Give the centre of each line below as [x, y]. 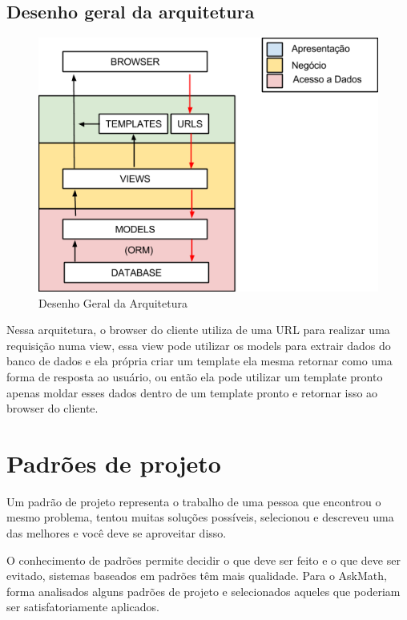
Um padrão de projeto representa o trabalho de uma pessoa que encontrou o [194, 501]
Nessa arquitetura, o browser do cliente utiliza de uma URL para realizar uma [198, 330]
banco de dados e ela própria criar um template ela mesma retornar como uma [199, 361]
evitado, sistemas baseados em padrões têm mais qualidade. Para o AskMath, [197, 576]
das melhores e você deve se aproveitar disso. [117, 533]
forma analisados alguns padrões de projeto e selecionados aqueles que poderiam [203, 591]
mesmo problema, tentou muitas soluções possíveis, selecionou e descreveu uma [200, 517]
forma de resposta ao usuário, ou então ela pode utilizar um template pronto [195, 376]
